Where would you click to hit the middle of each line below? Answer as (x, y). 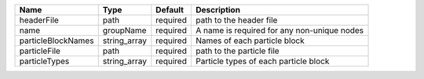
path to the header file (236, 20)
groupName (124, 30)
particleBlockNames (57, 41)
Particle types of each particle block (262, 61)
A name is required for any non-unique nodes (280, 30)
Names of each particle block (250, 41)
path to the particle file (237, 51)
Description (218, 10)
